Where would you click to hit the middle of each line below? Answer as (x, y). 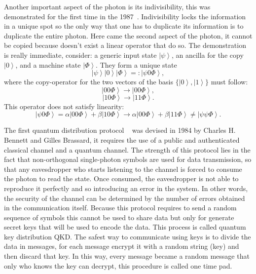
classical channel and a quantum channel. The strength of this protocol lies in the (127, 149)
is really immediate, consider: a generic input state (80, 55)
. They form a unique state (136, 64)
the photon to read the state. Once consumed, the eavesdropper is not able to (121, 178)
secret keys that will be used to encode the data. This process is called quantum (125, 227)
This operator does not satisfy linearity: (64, 106)
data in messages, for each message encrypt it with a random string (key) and (122, 246)
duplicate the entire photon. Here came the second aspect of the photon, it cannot (128, 35)
